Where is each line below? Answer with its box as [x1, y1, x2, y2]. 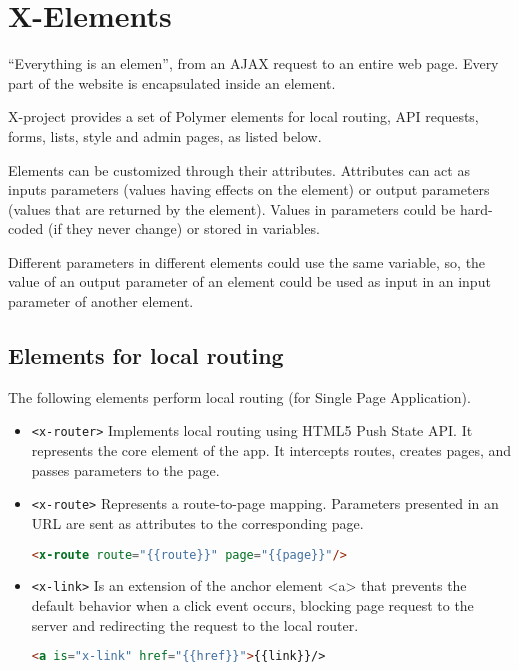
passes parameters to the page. [31, 459, 220, 480]
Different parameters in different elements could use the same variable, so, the [8, 251, 486, 272]
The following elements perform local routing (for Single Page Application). [8, 386, 471, 407]
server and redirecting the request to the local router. [31, 614, 359, 635]
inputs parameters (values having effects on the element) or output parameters [8, 179, 490, 200]
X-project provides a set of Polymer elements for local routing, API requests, [8, 106, 479, 127]
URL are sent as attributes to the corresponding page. [31, 512, 364, 533]
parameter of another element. [8, 291, 194, 312]
